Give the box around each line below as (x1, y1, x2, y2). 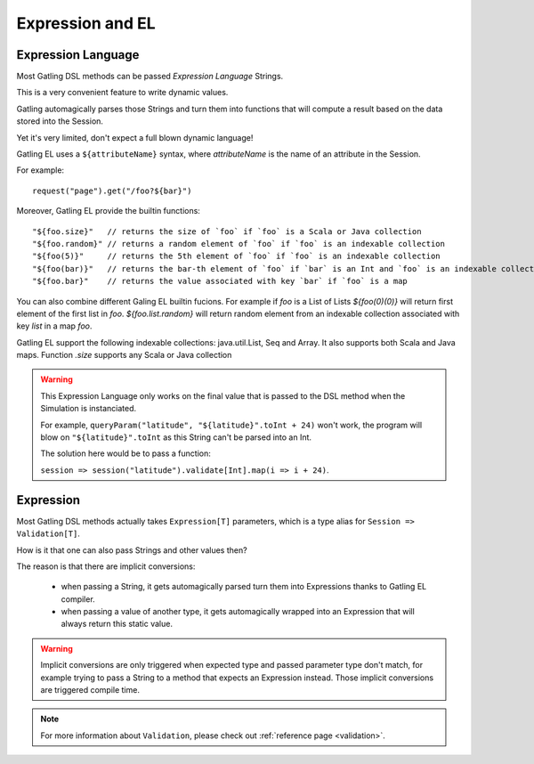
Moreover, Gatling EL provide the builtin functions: (16, 206, 200, 216)
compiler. (61, 593, 95, 605)
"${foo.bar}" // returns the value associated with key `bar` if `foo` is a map (32, 276, 409, 287)
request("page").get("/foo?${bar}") (32, 185, 192, 196)
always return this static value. (61, 619, 174, 630)
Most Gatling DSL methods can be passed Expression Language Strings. (16, 71, 284, 82)
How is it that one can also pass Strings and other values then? (16, 544, 248, 556)
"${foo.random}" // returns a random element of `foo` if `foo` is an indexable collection (32, 239, 445, 248)
